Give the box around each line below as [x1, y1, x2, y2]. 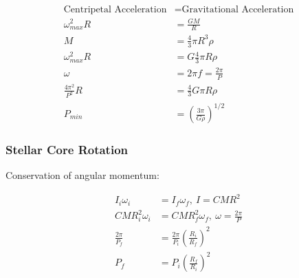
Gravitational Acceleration [181, 5, 294, 15]
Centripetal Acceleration [63, 5, 167, 15]
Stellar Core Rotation [5, 140, 129, 158]
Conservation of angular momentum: [5, 168, 159, 182]
